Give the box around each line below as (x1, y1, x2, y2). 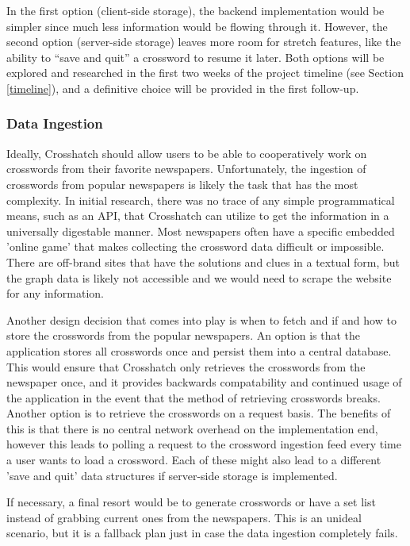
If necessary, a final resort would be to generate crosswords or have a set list (6, 494, 376, 510)
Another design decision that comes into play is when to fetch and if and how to (6, 311, 397, 328)
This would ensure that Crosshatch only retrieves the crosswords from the (6, 358, 366, 375)
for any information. (6, 285, 105, 302)
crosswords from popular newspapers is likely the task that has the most (6, 175, 358, 192)
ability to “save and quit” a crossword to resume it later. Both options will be (6, 48, 385, 65)
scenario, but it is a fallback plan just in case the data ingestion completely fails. (6, 525, 398, 541)
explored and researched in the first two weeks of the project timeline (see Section (6, 64, 404, 81)
